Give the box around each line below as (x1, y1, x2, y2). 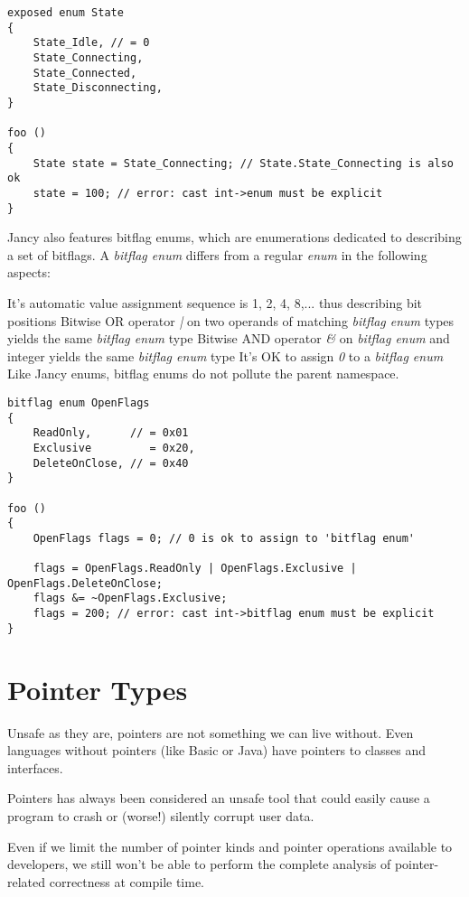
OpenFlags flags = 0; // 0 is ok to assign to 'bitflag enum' (33, 531, 416, 545)
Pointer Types (7, 670, 188, 707)
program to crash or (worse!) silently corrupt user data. (7, 806, 314, 825)
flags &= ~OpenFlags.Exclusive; (33, 592, 228, 605)
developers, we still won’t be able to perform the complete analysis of (7, 855, 391, 874)
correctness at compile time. (49, 872, 205, 891)
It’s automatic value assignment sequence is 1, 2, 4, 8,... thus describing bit (7, 293, 423, 312)
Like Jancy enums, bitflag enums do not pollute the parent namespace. (7, 364, 399, 383)
